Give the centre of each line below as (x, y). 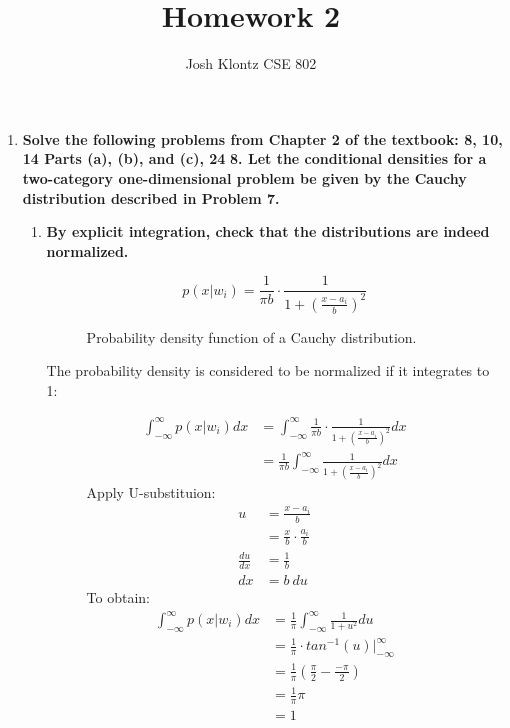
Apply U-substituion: (151, 492)
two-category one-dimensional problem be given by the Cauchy (244, 177)
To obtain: (118, 596)
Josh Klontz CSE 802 (251, 63)
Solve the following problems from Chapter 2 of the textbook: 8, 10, (262, 138)
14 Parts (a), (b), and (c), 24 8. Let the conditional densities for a (254, 158)
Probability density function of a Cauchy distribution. (251, 336)
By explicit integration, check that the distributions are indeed (268, 231)
